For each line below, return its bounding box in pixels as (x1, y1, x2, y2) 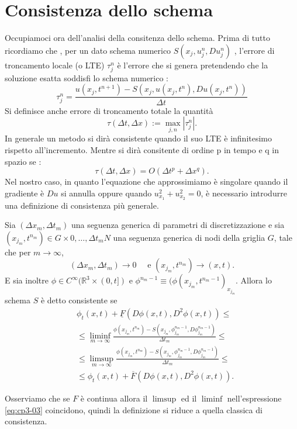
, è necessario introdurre (201, 186, 287, 199)
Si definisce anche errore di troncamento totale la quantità (5, 104, 213, 116)
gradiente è (5, 186, 44, 199)
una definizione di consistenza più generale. (5, 199, 159, 211)
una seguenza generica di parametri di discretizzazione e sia (71, 219, 285, 231)
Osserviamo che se (5, 392, 70, 404)
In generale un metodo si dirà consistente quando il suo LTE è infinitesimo (5, 132, 272, 144)
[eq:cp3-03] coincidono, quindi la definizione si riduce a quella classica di (5, 403, 263, 416)
